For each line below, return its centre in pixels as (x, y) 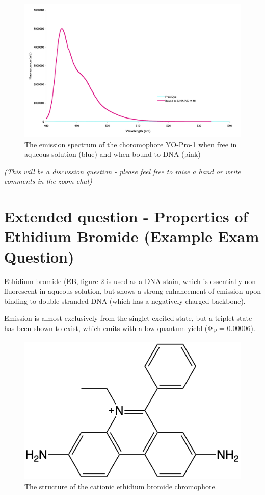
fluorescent (21, 291)
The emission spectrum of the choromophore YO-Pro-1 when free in (131, 144)
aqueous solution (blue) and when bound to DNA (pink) (113, 154)
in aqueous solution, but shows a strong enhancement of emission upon (150, 291)
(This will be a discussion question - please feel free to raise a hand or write (123, 171)
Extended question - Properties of (126, 216)
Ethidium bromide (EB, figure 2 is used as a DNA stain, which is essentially (123, 281)
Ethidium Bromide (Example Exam (132, 236)
